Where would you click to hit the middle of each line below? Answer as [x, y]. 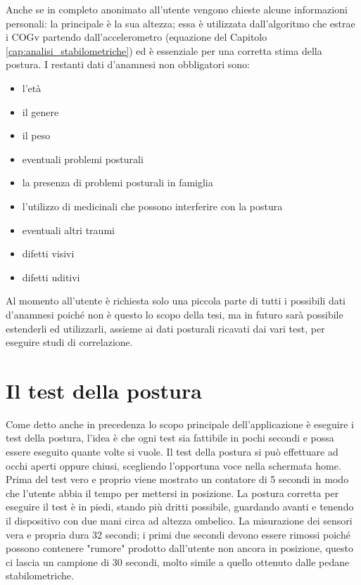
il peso [36, 135]
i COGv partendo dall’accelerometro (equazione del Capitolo [137, 37]
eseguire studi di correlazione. [69, 342]
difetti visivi [48, 253]
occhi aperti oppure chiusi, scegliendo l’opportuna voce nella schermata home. [173, 465]
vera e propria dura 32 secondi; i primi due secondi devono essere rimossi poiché [178, 534]
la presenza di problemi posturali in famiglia [118, 182]
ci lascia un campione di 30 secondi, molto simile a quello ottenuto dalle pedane [178, 561]
